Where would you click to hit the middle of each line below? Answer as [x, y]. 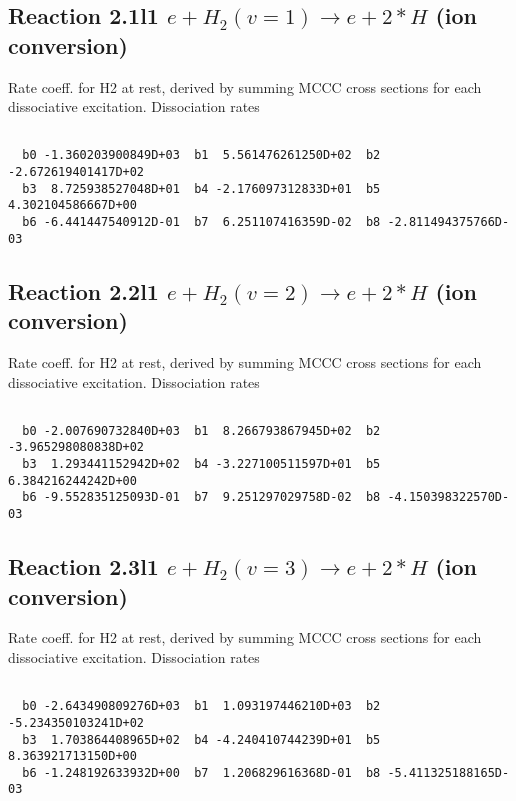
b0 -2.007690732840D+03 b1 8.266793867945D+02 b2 [201, 430]
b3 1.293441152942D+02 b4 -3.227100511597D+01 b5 [201, 464]
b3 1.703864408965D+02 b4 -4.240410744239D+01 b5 [201, 739]
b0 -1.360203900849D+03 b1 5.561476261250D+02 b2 [201, 155]
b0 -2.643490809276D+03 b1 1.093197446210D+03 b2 [201, 706]
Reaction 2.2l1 [83, 290]
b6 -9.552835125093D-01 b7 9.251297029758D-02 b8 [201, 497]
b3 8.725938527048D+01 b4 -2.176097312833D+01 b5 [201, 188]
